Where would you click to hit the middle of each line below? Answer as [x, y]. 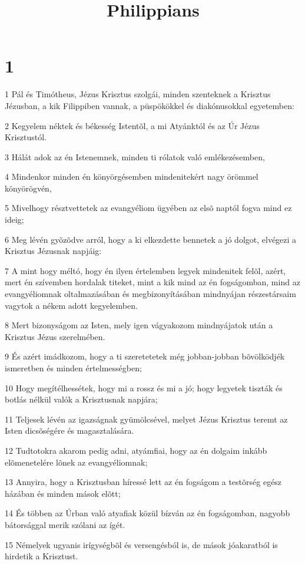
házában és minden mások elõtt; [63, 493]
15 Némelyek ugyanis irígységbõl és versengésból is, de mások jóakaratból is [141, 544]
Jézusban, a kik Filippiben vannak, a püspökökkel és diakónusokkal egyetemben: [150, 105]
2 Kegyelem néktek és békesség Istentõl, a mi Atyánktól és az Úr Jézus [132, 125]
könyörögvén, [28, 188]
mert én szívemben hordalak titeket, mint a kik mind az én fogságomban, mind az [152, 282]
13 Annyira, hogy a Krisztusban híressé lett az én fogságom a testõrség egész [143, 482]
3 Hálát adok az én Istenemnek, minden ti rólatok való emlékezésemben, [135, 156]
